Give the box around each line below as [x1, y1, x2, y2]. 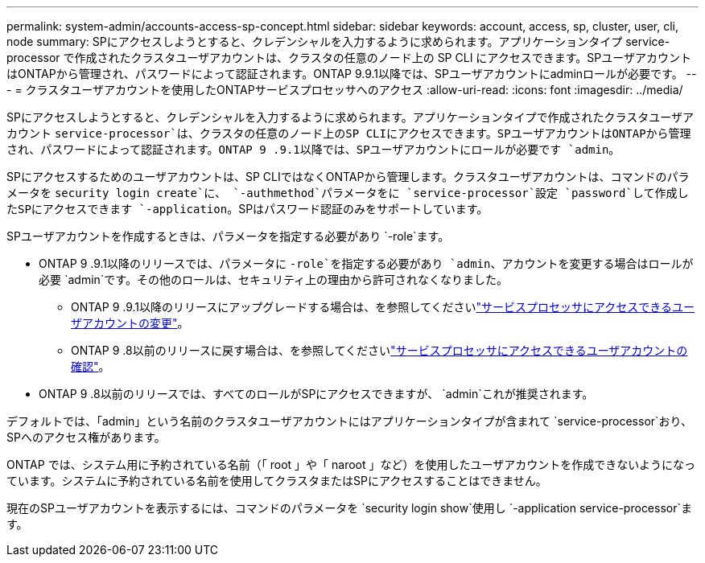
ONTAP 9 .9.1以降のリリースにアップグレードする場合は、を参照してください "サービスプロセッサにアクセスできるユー [71, 300, 695, 314]
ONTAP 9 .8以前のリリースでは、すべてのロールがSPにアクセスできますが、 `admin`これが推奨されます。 [39, 387, 594, 401]
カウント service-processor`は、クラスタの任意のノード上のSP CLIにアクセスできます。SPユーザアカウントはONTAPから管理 [6, 126, 691, 140]
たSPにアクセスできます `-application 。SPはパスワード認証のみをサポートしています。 [6, 202, 489, 216]
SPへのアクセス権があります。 [6, 430, 166, 444]
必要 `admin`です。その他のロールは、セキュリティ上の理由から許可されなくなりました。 [39, 273, 509, 286]
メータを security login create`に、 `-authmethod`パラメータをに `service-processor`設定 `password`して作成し [6, 186, 689, 199]
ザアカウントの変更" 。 [71, 316, 189, 330]
